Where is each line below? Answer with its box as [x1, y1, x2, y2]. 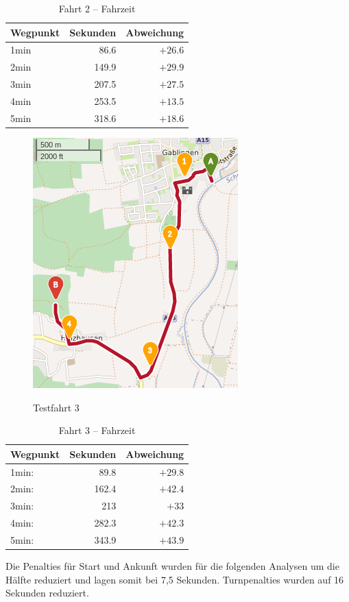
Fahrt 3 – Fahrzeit [58, 423, 136, 437]
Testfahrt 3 [33, 400, 80, 414]
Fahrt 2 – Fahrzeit [58, 1, 136, 15]
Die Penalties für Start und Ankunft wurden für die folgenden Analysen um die [5, 559, 339, 573]
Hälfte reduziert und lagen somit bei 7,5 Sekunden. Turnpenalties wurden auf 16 [5, 572, 344, 586]
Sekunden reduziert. [5, 586, 89, 600]
